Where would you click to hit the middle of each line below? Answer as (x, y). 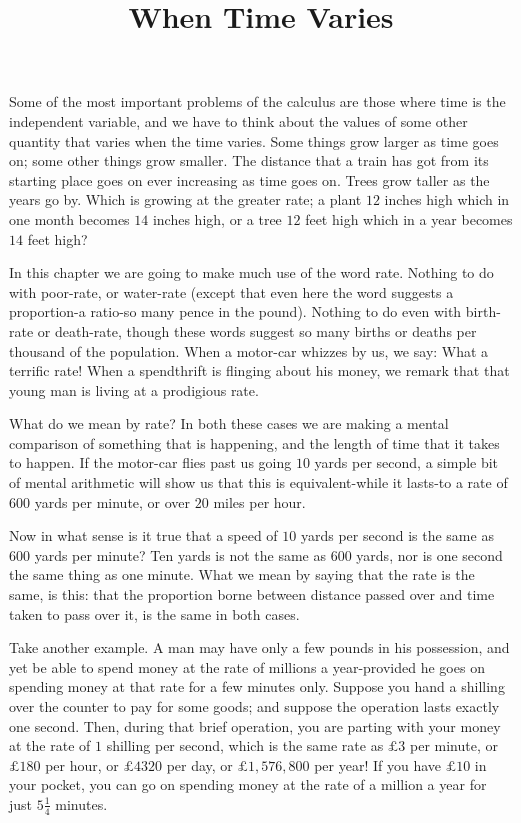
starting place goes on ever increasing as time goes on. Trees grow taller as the (249, 179)
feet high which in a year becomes (409, 218)
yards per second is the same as (397, 535)
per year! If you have (377, 764)
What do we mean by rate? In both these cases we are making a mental (229, 423)
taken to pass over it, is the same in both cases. (154, 613)
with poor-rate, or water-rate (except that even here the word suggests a (231, 291)
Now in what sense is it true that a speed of (143, 535)
